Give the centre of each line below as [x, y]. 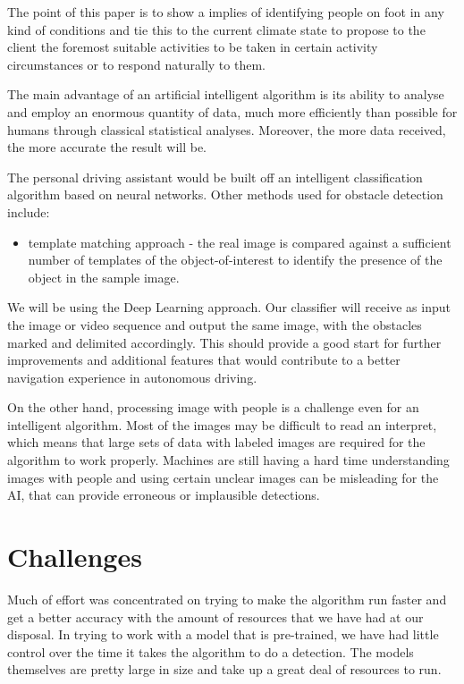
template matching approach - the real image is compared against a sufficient [240, 242]
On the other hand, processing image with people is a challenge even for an [213, 407]
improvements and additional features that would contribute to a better [204, 360]
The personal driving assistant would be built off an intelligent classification [215, 177]
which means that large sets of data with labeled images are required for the [216, 442]
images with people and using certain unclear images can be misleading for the [223, 477]
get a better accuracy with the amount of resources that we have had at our [215, 616]
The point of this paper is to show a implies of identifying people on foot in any [226, 12]
